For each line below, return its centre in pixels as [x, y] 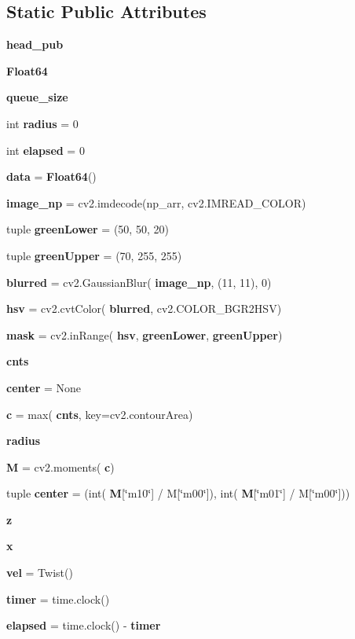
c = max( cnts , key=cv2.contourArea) [100, 414]
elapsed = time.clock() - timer [84, 625]
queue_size [37, 97]
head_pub [35, 44]
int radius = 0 [42, 123]
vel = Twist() [40, 573]
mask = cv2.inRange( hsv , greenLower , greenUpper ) [145, 334]
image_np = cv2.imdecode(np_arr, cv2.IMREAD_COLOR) [156, 202]
